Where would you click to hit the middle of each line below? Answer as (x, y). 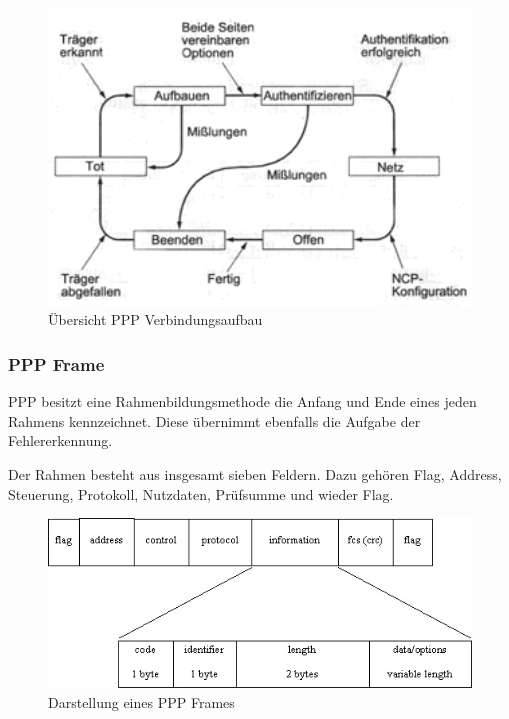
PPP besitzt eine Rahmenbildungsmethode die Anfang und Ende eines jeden (242, 401)
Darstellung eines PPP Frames (141, 701)
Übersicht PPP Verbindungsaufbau (155, 319)
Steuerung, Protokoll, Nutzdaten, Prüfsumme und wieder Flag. (201, 493)
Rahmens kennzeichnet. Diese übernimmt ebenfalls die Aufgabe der (214, 420)
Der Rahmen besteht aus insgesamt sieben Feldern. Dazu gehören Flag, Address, (255, 474)
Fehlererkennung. (60, 440)
